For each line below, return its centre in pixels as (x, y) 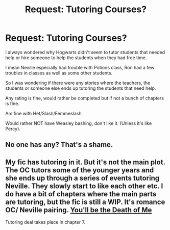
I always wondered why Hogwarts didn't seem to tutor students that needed (85, 52)
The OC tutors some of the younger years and (80, 170)
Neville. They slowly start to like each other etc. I (84, 186)
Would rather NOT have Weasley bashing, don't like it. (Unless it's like (79, 123)
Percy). (13, 129)
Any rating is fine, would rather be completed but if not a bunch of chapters (85, 98)
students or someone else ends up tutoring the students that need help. (81, 88)
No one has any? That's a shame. (59, 145)
